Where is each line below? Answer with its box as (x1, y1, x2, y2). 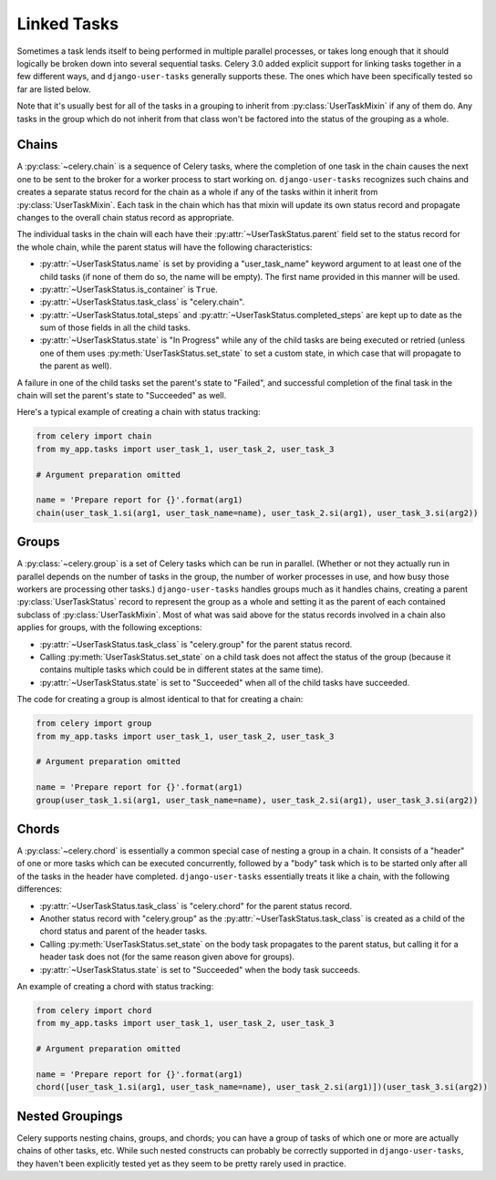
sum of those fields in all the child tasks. (39, 322, 191, 333)
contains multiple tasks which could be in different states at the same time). (39, 664, 324, 675)
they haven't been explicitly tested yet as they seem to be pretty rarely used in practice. (16, 1158, 346, 1169)
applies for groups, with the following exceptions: (16, 622, 202, 633)
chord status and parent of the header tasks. (39, 926, 208, 937)
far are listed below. (16, 83, 91, 95)
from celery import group (36, 719, 152, 729)
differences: (16, 884, 63, 895)
